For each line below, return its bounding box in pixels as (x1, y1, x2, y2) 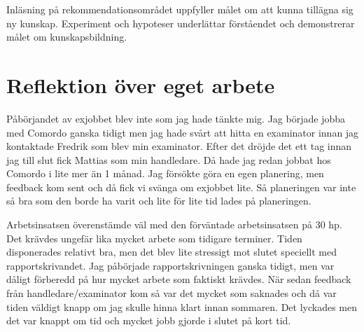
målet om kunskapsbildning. (6, 29, 127, 44)
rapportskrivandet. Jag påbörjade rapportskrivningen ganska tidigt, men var (6, 258, 335, 272)
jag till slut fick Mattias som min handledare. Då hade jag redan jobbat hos (6, 152, 331, 167)
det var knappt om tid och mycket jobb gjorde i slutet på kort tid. (6, 313, 291, 328)
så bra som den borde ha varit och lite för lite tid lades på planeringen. (6, 193, 311, 208)
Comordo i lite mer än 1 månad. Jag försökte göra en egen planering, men (6, 166, 324, 181)
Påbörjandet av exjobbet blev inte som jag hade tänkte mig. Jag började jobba (6, 111, 345, 125)
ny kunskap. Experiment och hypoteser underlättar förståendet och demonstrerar (6, 15, 355, 30)
